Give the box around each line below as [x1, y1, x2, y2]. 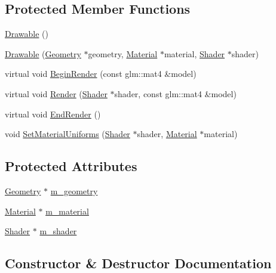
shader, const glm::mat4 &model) [114, 87, 237, 100]
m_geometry [50, 184, 98, 197]
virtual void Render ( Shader [5, 87, 108, 100]
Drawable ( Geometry [5, 47, 81, 60]
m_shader [39, 225, 77, 237]
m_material [45, 204, 89, 217]
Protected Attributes [5, 157, 137, 175]
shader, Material [137, 128, 197, 140]
